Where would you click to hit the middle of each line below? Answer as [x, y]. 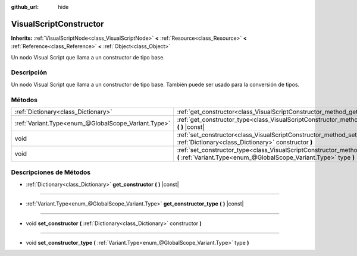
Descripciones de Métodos [51, 172]
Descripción [29, 72]
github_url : [25, 7]
